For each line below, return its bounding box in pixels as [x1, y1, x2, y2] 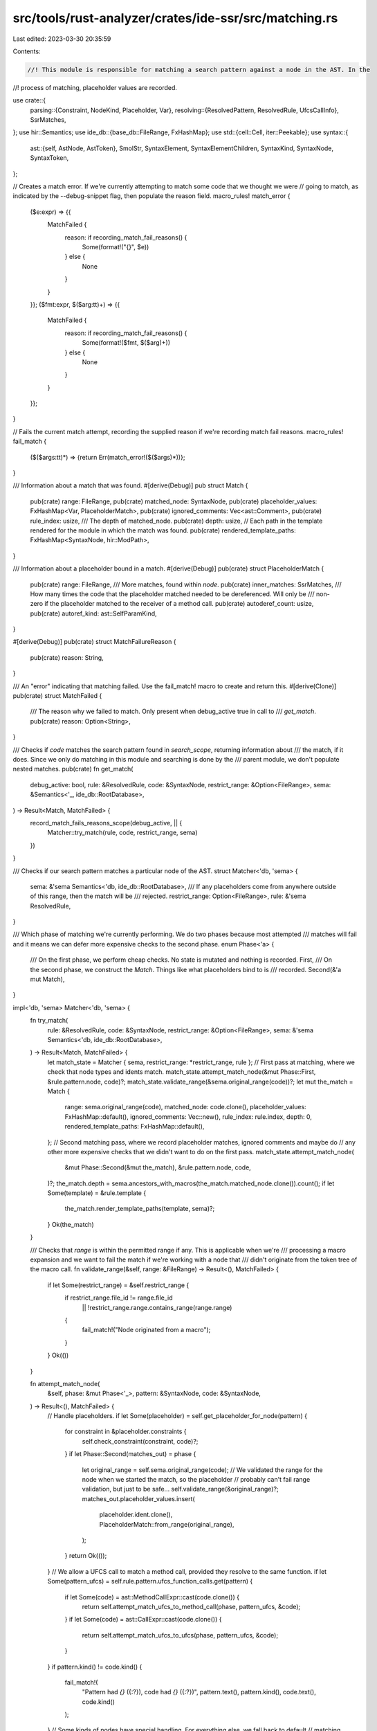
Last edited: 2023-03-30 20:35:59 [12, 35, 111, 43]
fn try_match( [30, 1016, 68, 1025]
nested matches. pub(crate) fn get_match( [12, 765, 134, 773]
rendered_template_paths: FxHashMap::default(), [64, 1122, 205, 1131]
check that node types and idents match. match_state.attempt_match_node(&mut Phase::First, [47, 1068, 316, 1076]
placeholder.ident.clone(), [99, 1510, 173, 1519]
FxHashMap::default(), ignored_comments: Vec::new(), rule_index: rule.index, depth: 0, [64, 1112, 313, 1121]
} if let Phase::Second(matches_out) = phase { [64, 1450, 196, 1458]
